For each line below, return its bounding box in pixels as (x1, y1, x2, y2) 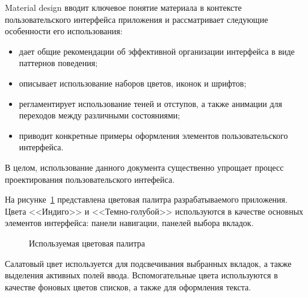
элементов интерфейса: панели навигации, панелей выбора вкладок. (5, 216, 254, 229)
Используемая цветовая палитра (29, 236, 146, 249)
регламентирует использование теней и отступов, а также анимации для (19, 97, 283, 109)
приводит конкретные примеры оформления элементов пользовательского (19, 129, 288, 141)
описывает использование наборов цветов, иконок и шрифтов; (19, 76, 247, 89)
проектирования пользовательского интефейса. (5, 173, 175, 185)
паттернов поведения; (19, 57, 98, 69)
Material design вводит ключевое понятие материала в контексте (5, 1, 242, 13)
